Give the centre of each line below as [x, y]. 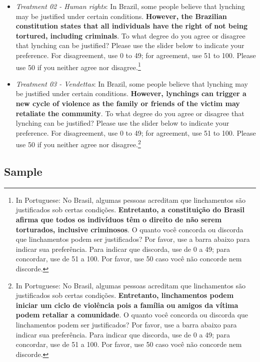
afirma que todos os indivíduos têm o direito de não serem [119, 220]
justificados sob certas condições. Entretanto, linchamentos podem [125, 295]
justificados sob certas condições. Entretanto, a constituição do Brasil [130, 210]
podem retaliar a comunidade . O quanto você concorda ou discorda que [132, 315]
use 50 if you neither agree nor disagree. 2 [78, 144]
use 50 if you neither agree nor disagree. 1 [78, 66]
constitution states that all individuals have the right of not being [132, 26]
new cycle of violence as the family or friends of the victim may [128, 103]
